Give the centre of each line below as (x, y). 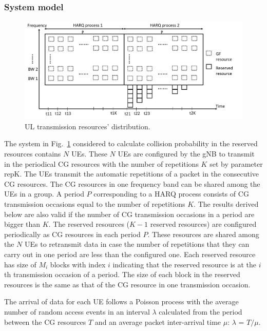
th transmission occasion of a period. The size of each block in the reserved (122, 274)
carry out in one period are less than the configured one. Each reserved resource (130, 254)
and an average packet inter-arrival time (158, 322)
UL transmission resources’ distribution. (88, 126)
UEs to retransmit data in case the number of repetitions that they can (137, 244)
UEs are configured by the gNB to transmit (186, 154)
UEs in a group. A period (44, 194)
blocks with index (78, 264)
